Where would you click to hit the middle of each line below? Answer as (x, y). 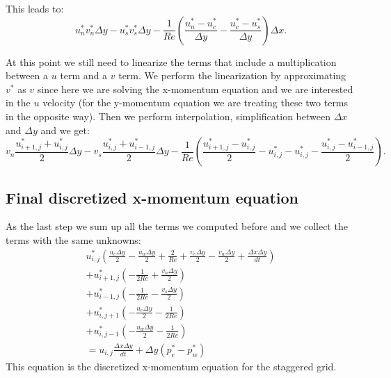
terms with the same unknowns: (73, 239)
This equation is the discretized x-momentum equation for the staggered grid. (171, 366)
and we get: (65, 130)
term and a (84, 75)
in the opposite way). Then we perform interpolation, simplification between (168, 116)
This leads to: (35, 8)
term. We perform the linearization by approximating (232, 75)
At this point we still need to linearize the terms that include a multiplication (171, 61)
